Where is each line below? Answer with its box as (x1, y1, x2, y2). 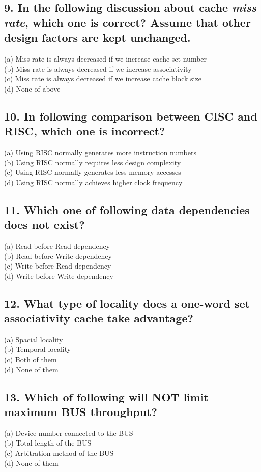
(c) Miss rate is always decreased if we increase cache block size (4, 73, 201, 84)
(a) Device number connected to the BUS (4, 427, 133, 438)
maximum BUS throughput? (4, 404, 157, 420)
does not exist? (4, 217, 85, 232)
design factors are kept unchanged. (4, 29, 191, 45)
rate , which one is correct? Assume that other (4, 14, 251, 30)
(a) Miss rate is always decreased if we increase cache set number (4, 53, 207, 64)
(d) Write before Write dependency (4, 270, 113, 281)
